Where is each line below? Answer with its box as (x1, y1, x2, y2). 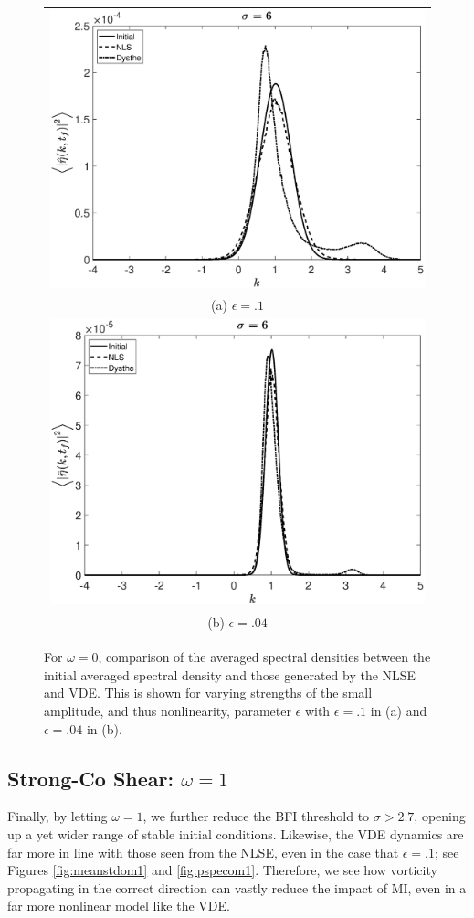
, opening (414, 806, 466, 826)
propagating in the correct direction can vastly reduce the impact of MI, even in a (7, 878, 467, 897)
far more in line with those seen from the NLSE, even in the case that (7, 842, 399, 861)
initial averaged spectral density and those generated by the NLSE (44, 665, 416, 684)
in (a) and (370, 700, 427, 720)
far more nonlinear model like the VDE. (7, 896, 230, 915)
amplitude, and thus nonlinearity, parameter (44, 700, 291, 720)
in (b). (86, 719, 122, 738)
